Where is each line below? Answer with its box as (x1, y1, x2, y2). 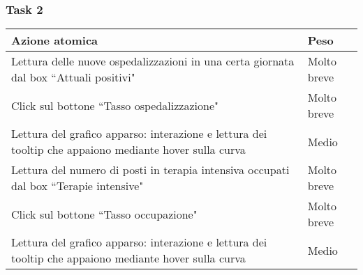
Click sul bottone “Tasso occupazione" (11, 205, 198, 222)
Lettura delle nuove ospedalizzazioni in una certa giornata (11, 53, 295, 70)
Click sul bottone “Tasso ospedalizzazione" (11, 97, 218, 113)
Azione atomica (11, 32, 98, 49)
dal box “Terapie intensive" (11, 178, 144, 194)
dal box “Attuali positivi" (11, 69, 135, 86)
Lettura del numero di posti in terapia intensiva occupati (11, 162, 290, 178)
